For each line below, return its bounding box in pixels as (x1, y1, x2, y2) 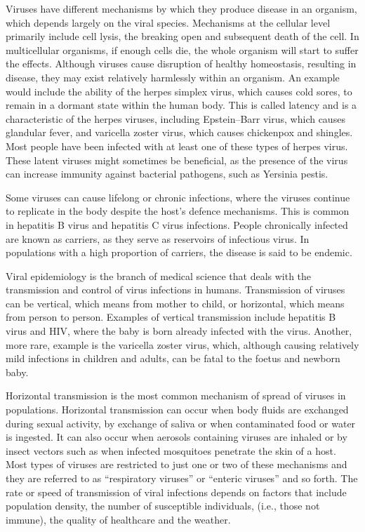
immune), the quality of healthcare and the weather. (6, 512, 231, 526)
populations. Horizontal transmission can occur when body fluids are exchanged (6, 402, 349, 417)
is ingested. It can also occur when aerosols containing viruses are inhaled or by (6, 430, 347, 444)
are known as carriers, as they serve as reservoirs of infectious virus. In (6, 231, 310, 246)
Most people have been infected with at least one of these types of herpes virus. (6, 138, 348, 153)
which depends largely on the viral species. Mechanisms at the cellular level (6, 15, 331, 29)
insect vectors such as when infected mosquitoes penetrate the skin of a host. (6, 443, 336, 458)
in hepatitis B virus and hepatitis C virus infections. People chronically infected (6, 217, 348, 232)
